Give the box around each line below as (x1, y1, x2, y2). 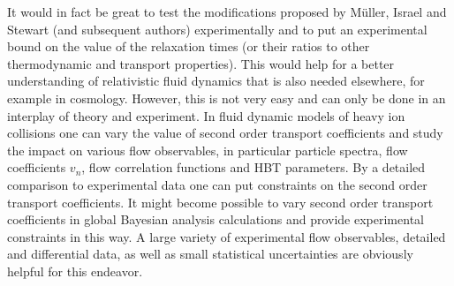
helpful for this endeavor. (7, 261, 143, 280)
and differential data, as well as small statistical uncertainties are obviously (7, 245, 413, 263)
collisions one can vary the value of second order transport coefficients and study (7, 124, 443, 142)
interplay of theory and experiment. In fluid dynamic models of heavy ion (7, 106, 405, 124)
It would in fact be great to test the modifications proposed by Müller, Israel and (7, 3, 447, 20)
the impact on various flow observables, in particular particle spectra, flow (7, 140, 408, 159)
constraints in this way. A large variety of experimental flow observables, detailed (7, 227, 446, 245)
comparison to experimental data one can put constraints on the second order (7, 175, 428, 193)
